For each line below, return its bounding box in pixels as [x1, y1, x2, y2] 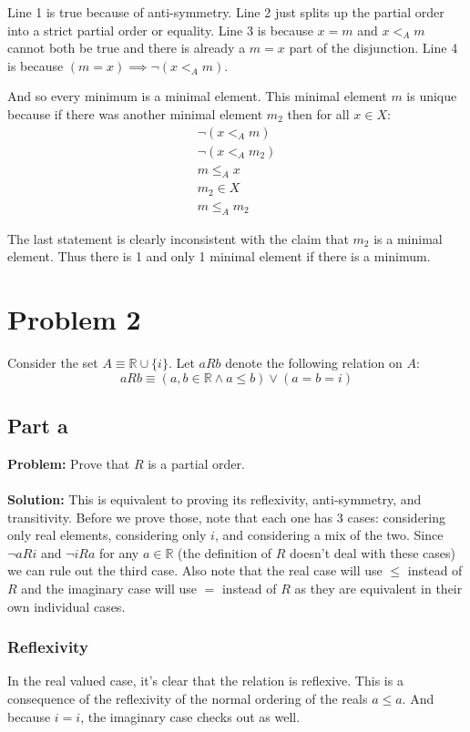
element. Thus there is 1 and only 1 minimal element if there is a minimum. [7, 247, 431, 266]
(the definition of [178, 543, 272, 562]
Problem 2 [7, 300, 141, 338]
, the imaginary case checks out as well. [80, 707, 301, 726]
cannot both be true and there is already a [7, 38, 246, 57]
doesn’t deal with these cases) [290, 543, 455, 562]
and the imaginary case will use [21, 579, 197, 598]
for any [99, 543, 139, 562]
